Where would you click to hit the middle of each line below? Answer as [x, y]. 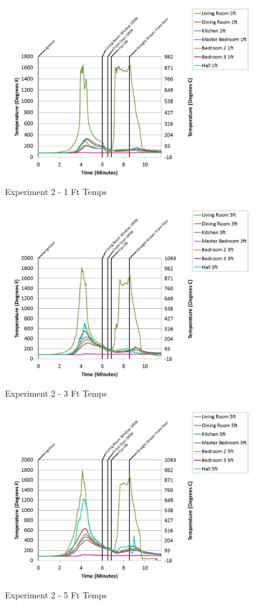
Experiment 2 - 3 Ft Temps [56, 393]
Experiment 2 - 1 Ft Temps [56, 192]
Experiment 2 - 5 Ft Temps [56, 595]
